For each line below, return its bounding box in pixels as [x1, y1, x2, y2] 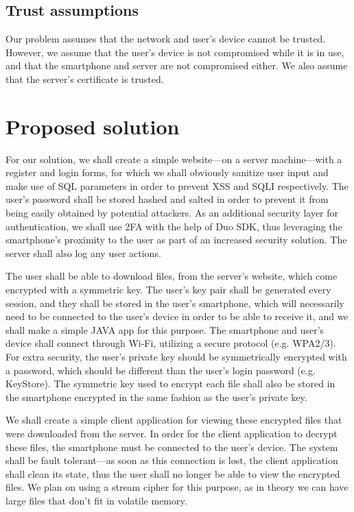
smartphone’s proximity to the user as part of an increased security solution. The [5, 232, 347, 247]
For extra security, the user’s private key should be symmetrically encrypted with [5, 350, 347, 364]
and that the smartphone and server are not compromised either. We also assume [5, 58, 348, 73]
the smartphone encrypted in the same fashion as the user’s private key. [5, 389, 307, 404]
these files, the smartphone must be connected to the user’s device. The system [5, 439, 338, 454]
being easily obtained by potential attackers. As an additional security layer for [5, 206, 339, 220]
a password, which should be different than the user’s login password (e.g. [5, 363, 316, 377]
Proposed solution [5, 112, 180, 140]
